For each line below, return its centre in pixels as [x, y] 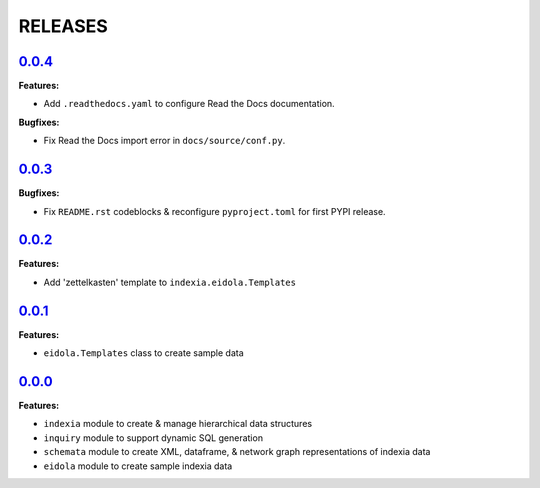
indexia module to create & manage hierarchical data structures [178, 424]
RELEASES [63, 26]
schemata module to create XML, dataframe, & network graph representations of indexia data [237, 452]
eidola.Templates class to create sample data [143, 353]
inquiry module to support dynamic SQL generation [153, 437]
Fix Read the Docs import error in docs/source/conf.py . [164, 141]
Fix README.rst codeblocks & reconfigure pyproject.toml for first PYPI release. [214, 211]
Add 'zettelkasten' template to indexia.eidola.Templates [170, 282]
